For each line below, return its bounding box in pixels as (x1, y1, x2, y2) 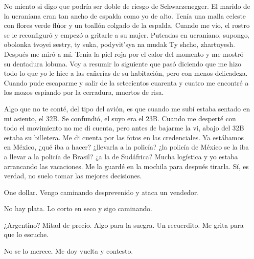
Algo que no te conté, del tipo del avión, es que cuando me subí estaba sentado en (4, 103, 250, 113)
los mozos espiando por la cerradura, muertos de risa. (4, 87, 164, 97)
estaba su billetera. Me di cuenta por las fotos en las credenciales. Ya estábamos (4, 132, 244, 142)
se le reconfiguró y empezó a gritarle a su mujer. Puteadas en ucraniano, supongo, (4, 29, 250, 40)
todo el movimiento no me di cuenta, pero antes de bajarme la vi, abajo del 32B (4, 123, 244, 133)
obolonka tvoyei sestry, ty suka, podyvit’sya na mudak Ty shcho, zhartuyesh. (4, 39, 235, 49)
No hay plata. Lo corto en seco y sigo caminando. (4, 203, 152, 214)
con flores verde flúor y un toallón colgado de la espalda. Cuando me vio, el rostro (4, 20, 250, 30)
